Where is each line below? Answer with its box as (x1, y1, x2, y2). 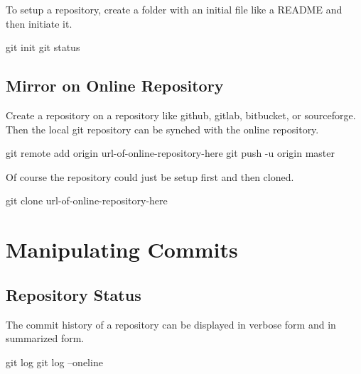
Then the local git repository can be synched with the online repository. (6, 121, 319, 136)
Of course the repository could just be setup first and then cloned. (6, 169, 294, 184)
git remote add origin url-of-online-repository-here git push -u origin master (6, 145, 335, 160)
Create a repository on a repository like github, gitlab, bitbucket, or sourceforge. (6, 107, 356, 122)
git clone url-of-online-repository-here (6, 193, 168, 208)
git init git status (6, 40, 80, 55)
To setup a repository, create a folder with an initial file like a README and (6, 2, 343, 16)
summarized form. (6, 331, 85, 346)
